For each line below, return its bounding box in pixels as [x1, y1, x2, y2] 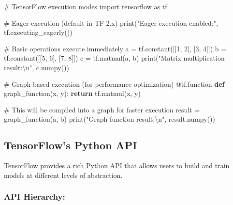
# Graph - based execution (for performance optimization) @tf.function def [4, 79, 225, 89]
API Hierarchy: [4, 190, 65, 203]
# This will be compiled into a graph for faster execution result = [4, 104, 200, 114]
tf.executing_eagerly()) [4, 27, 73, 37]
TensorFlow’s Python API [4, 138, 137, 153]
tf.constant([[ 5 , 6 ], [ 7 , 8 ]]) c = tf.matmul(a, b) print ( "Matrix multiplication [4, 53, 225, 63]
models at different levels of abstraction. [4, 170, 123, 180]
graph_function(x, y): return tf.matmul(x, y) [4, 88, 141, 98]
